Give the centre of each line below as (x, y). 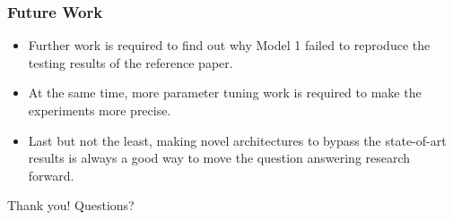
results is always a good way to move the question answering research (219, 158)
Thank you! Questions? (71, 205)
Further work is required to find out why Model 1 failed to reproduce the (229, 45)
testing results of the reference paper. (131, 62)
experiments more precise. (100, 110)
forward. (51, 175)
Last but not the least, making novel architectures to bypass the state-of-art (237, 140)
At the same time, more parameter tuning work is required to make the (225, 93)
